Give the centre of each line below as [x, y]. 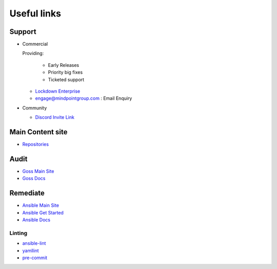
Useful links [35, 13]
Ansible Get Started [43, 212]
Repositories [35, 145]
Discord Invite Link [55, 117]
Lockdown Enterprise [58, 91]
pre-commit [35, 258]
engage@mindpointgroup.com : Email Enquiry [84, 98]
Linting [18, 233]
